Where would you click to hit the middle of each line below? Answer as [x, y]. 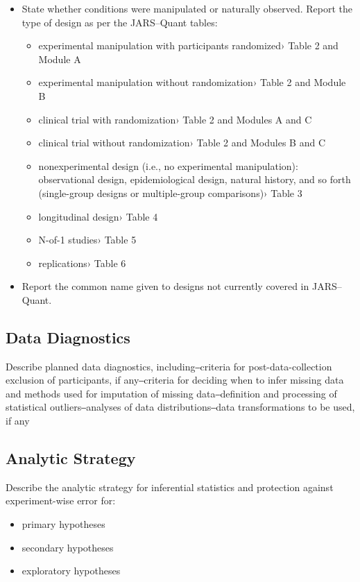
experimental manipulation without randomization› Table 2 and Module [192, 82]
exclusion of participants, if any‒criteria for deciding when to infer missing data [175, 380]
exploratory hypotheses [71, 571]
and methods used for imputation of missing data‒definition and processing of [171, 393]
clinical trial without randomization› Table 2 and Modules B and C [182, 143]
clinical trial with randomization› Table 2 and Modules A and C [175, 119]
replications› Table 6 [82, 263]
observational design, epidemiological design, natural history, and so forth [195, 179]
